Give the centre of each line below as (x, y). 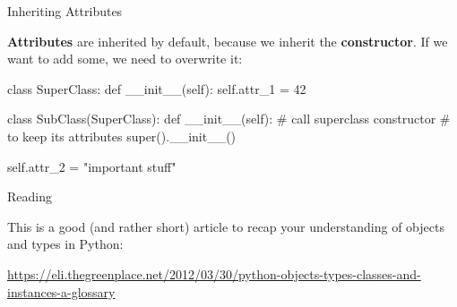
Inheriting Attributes (65, 11)
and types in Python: (65, 244)
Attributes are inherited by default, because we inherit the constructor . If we (228, 41)
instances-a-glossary (61, 291)
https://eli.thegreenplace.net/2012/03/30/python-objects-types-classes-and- (214, 273)
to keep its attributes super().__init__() (122, 136)
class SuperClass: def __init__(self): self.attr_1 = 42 (157, 88)
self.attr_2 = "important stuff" (92, 166)
